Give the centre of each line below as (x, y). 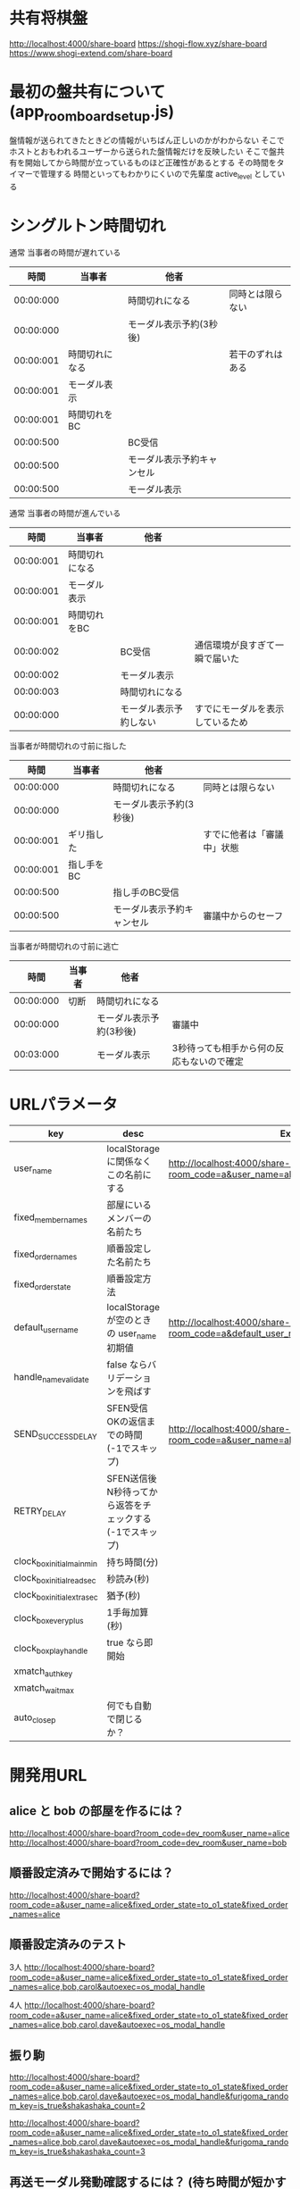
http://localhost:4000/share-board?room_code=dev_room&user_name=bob (148, 1842)
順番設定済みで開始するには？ (92, 1873)
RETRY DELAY (40, 1511)
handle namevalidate (51, 1377)
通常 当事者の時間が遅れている (65, 253)
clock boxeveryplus (49, 1618)
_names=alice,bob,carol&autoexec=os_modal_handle (107, 1987)
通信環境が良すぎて (234, 646)
